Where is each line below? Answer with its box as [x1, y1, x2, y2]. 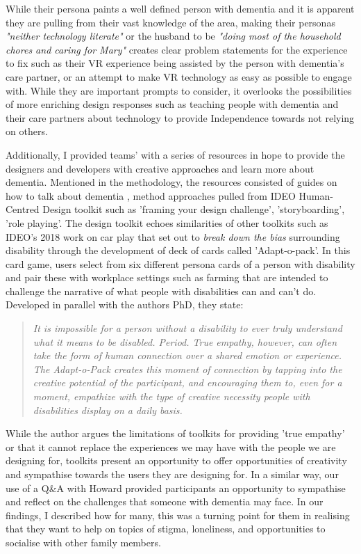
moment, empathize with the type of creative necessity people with [33, 389, 310, 404]
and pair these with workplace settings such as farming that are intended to [6, 270, 328, 285]
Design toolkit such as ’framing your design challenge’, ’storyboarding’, [42, 202, 345, 216]
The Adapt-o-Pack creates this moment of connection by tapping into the [33, 361, 342, 376]
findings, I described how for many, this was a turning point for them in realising [6, 507, 350, 522]
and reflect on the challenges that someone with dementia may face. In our [6, 494, 324, 509]
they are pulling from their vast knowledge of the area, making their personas [6, 15, 335, 29]
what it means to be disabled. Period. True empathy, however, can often [33, 334, 337, 349]
